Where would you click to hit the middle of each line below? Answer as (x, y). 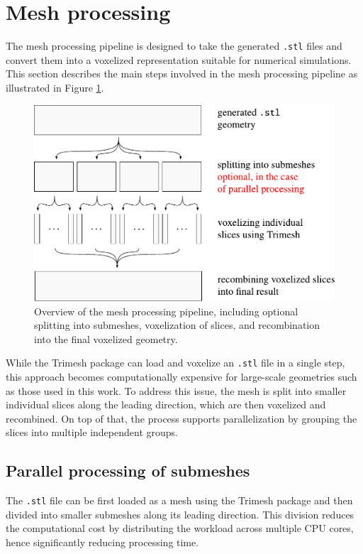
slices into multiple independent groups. (92, 432)
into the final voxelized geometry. (106, 338)
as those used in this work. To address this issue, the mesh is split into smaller (176, 390)
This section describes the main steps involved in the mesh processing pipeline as (182, 74)
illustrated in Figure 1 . (55, 87)
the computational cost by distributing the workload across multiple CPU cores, (180, 528)
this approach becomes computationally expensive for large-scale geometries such (181, 377)
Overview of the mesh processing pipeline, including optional (166, 311)
